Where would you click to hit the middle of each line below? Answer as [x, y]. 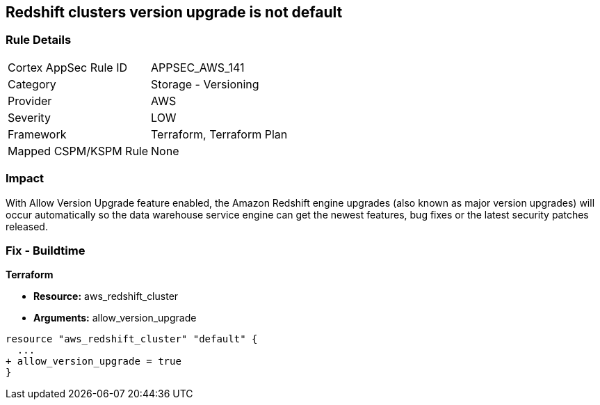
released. [27, 226]
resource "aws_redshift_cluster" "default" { [132, 339]
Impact [25, 178]
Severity [29, 117]
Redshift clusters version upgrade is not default [174, 12]
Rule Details [39, 40]
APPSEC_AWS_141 [198, 67]
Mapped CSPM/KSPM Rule [78, 151]
